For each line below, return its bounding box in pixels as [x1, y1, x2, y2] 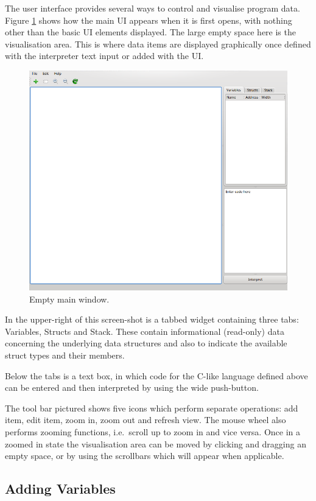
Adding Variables [5, 479, 116, 498]
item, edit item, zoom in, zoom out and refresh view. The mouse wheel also [5, 413, 286, 426]
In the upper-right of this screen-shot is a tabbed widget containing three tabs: [5, 313, 299, 326]
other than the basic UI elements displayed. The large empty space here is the [5, 26, 296, 38]
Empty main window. [29, 292, 110, 305]
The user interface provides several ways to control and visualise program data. [5, 2, 300, 14]
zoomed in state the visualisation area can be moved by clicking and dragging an [5, 437, 306, 450]
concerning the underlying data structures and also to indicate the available [5, 337, 287, 349]
